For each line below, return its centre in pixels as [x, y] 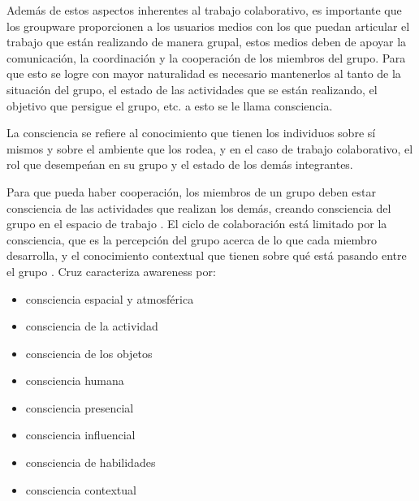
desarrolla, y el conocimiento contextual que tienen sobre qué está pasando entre [207, 255]
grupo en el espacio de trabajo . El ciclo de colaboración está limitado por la [197, 224]
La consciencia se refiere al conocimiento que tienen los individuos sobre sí [191, 133]
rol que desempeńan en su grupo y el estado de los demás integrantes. [180, 164]
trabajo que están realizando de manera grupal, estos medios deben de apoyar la [207, 42]
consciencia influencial [80, 435]
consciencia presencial [80, 407]
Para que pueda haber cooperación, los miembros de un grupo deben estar [191, 191]
